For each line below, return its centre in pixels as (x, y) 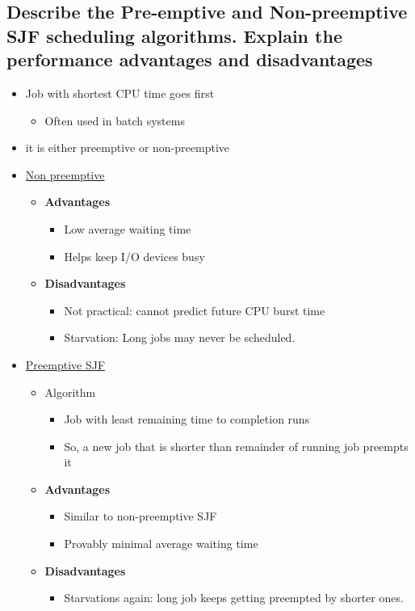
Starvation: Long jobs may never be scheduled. (180, 337)
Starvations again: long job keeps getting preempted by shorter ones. (234, 598)
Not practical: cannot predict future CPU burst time (195, 310)
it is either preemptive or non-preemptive (128, 147)
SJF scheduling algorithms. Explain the (174, 35)
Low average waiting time (128, 228)
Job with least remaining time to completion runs (187, 419)
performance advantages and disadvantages (190, 59)
